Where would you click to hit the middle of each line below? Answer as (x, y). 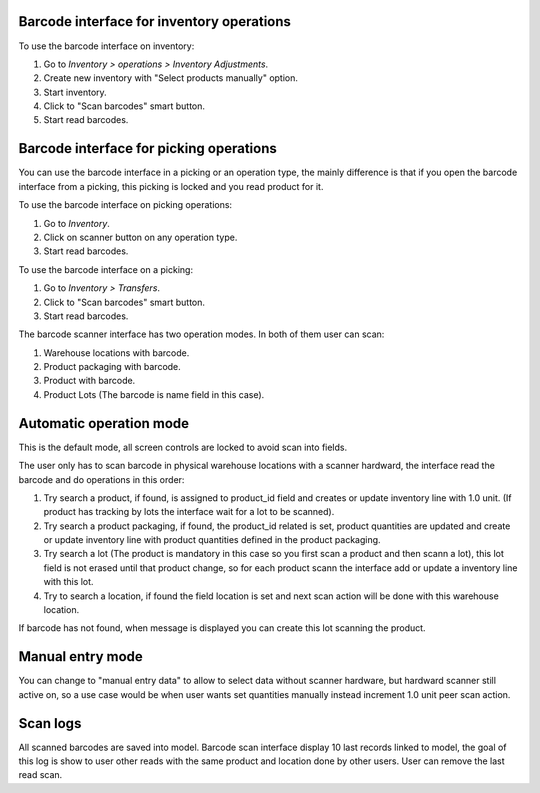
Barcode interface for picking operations (147, 148)
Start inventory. (75, 92)
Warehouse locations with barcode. (116, 352)
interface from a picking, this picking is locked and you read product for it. (171, 186)
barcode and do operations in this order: (101, 479)
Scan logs (50, 723)
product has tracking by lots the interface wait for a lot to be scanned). (189, 512)
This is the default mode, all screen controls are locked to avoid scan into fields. (183, 447)
